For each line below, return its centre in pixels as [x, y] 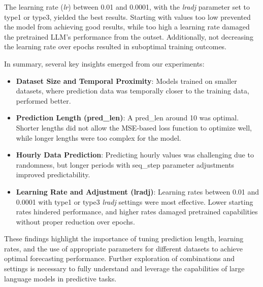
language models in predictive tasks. [60, 278]
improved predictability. [53, 174]
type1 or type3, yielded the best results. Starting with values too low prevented [127, 17]
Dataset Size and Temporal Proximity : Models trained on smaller [126, 81]
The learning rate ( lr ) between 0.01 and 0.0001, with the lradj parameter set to [127, 7]
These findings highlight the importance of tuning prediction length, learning [124, 238]
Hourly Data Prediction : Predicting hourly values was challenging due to [135, 155]
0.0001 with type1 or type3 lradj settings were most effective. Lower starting [135, 201]
